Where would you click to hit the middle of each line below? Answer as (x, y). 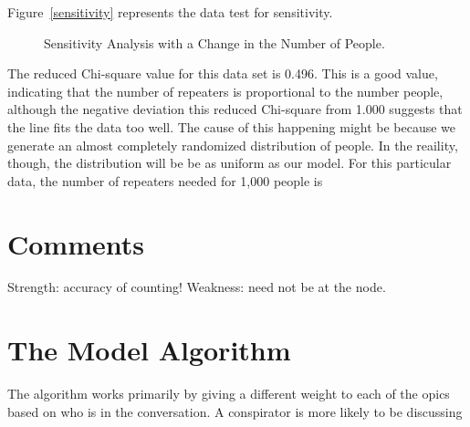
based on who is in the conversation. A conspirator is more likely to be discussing (235, 411)
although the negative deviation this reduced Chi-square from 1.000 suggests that (235, 109)
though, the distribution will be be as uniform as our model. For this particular (230, 163)
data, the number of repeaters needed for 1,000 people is (165, 180)
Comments (76, 243)
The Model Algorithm (149, 350)
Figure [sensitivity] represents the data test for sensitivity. (170, 12)
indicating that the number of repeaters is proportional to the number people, (225, 91)
